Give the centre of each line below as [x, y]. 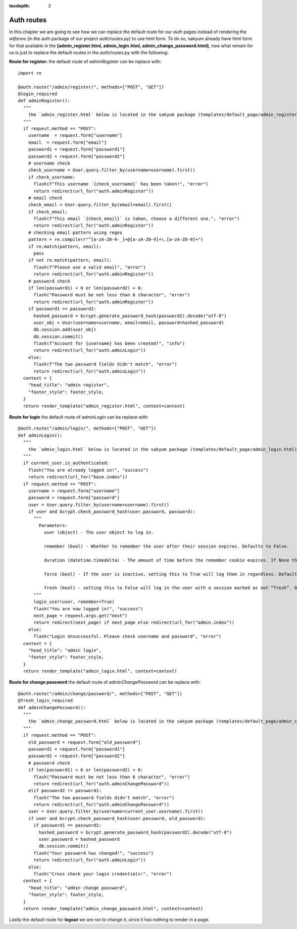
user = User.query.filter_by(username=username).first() [99, 505]
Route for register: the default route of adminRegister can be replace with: [85, 61]
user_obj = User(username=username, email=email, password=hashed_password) [129, 323]
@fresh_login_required [46, 701]
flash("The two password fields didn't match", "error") [104, 797]
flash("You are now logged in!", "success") [88, 609]
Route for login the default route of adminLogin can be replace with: [79, 417]
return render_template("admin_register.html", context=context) [104, 406]
